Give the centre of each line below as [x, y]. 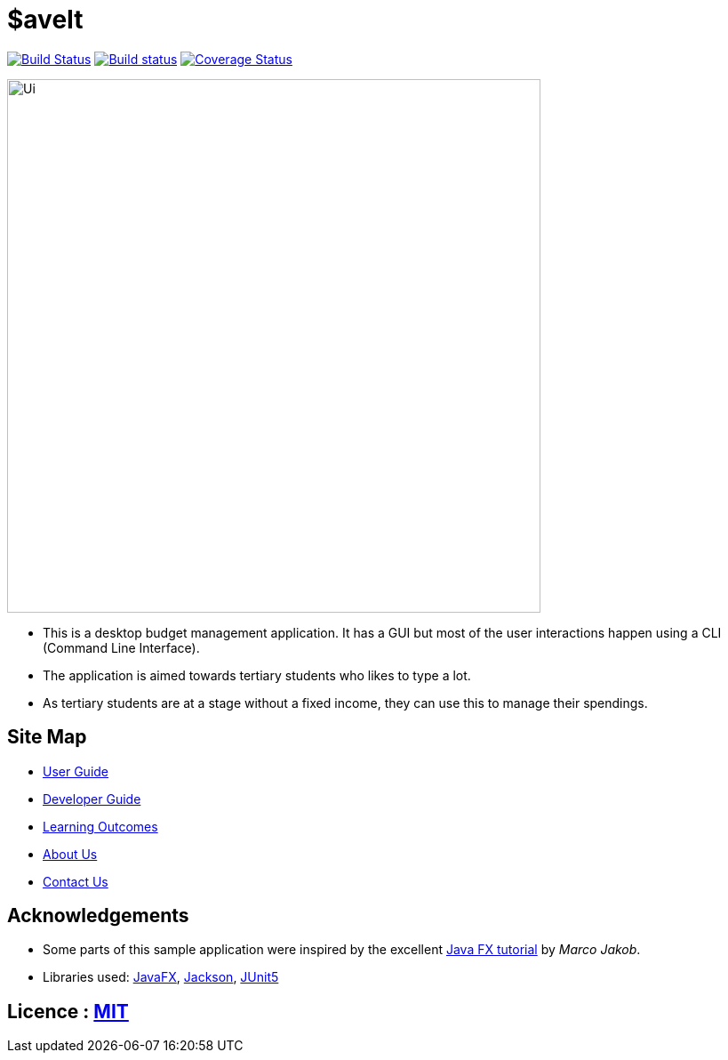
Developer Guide [92, 799]
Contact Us [76, 881]
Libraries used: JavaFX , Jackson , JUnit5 [161, 977]
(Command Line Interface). [121, 647]
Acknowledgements [98, 916]
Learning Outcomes [100, 826]
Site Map [47, 737]
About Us [70, 854]
